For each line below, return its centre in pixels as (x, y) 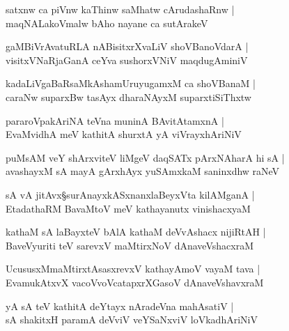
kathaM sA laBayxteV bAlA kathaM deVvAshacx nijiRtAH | (136, 232)
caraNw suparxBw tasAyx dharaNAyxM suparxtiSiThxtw (128, 97)
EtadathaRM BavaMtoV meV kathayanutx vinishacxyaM (128, 208)
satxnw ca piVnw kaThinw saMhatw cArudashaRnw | (120, 9)
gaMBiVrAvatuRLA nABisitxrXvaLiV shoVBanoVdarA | (127, 46)
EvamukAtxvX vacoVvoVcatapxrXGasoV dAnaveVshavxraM (135, 282)
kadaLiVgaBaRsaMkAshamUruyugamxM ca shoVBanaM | (131, 83)
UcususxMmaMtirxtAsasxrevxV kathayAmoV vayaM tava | (133, 269)
